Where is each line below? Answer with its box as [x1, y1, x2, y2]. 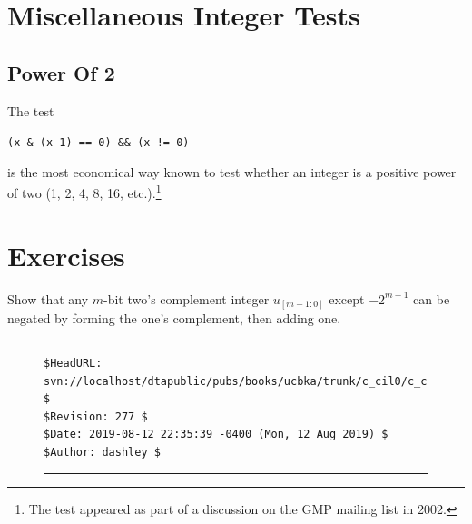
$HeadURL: [44, 356, 103, 370]
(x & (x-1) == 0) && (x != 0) [7, 136, 190, 150]
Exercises [7, 236, 125, 273]
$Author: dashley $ [44, 445, 161, 459]
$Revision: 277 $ [44, 410, 148, 423]
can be [413, 289, 450, 308]
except [329, 289, 365, 308]
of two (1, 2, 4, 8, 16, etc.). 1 [7, 181, 162, 203]
